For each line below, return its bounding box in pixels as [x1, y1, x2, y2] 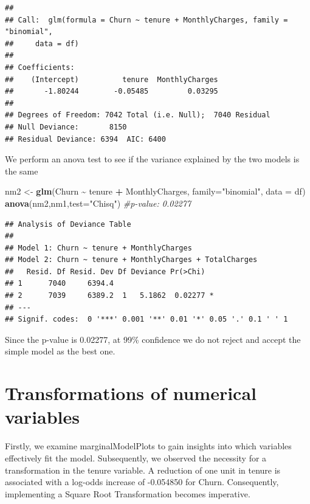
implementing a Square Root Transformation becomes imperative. [5, 487, 250, 500]
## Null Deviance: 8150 [5, 122, 127, 131]
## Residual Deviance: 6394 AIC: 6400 [5, 134, 166, 143]
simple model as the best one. [5, 345, 115, 357]
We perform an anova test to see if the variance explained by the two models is [5, 153, 300, 165]
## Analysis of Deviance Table [5, 219, 131, 229]
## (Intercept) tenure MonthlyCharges [5, 75, 218, 84]
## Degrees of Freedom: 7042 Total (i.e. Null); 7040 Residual [5, 111, 270, 120]
